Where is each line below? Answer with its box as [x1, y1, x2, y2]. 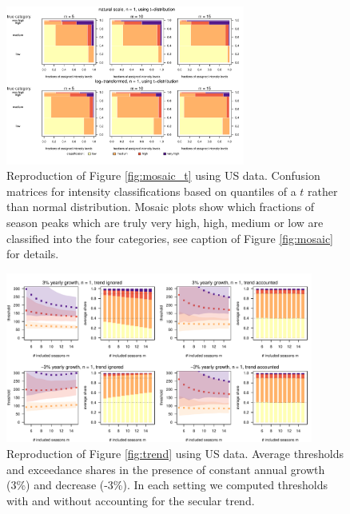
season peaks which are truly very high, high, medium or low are [6, 214, 324, 231]
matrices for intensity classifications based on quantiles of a [6, 182, 296, 199]
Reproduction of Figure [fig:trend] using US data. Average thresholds [6, 445, 344, 462]
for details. [6, 245, 59, 262]
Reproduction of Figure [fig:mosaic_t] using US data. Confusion [6, 167, 320, 184]
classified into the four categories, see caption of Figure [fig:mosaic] [6, 229, 334, 246]
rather [308, 182, 338, 199]
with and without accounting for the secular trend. [6, 492, 255, 508]
